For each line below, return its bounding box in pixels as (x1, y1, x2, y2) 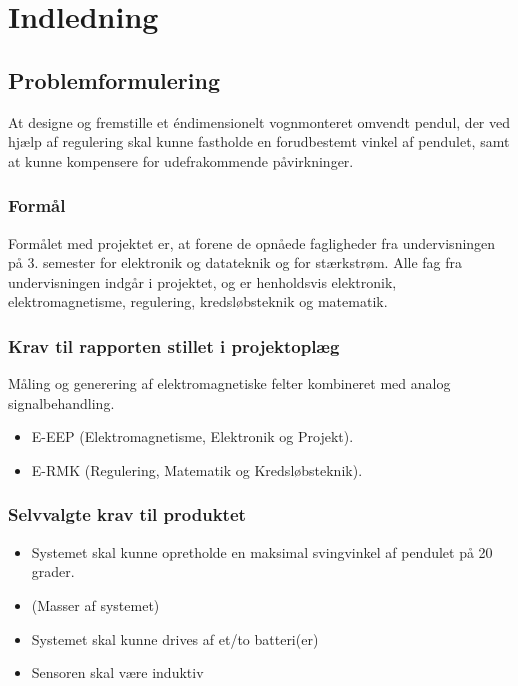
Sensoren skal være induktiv (31, 662, 204, 683)
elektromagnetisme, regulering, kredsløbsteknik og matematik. (8, 291, 388, 312)
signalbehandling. (8, 392, 115, 413)
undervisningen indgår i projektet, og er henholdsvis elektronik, (8, 271, 397, 292)
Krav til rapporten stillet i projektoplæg (8, 333, 340, 358)
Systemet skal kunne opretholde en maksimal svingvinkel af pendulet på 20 (31, 541, 493, 562)
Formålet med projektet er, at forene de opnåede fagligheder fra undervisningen (8, 232, 496, 253)
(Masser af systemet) (31, 594, 160, 615)
